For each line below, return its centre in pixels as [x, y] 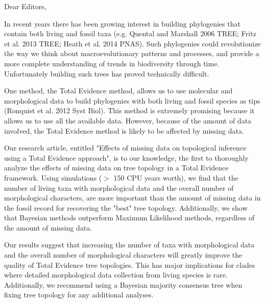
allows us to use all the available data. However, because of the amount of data [128, 120]
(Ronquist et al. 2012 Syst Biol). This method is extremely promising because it [129, 110]
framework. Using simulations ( [53, 177]
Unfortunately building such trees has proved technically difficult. [107, 73]
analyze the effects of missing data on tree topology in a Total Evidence [116, 168]
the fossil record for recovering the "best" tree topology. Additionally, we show [126, 207]
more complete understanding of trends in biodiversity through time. [112, 63]
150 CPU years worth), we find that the [176, 177]
